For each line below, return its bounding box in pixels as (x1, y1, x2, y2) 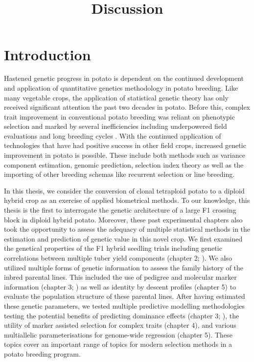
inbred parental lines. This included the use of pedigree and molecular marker (4, 272, 237, 282)
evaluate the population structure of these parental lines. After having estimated (4, 291, 245, 301)
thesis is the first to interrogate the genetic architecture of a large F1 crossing (4, 205, 236, 215)
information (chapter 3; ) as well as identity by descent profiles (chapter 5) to (4, 281, 236, 291)
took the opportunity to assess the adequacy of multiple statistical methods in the (4, 224, 251, 234)
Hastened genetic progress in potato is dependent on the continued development (4, 73, 244, 83)
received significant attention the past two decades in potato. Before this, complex (4, 102, 250, 112)
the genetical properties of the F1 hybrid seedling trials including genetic (4, 243, 222, 253)
